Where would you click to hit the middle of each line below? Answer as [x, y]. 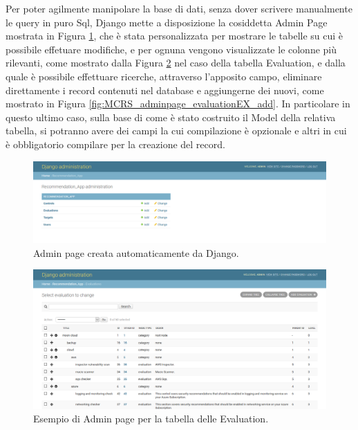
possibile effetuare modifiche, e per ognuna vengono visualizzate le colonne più [171, 49]
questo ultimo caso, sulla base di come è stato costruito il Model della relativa [171, 117]
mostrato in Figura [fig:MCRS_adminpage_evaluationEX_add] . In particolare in [178, 104]
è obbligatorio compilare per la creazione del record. [115, 144]
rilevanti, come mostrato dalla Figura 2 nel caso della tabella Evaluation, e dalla [176, 63]
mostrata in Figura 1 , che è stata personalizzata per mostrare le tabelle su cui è [175, 36]
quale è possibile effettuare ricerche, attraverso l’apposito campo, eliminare [164, 76]
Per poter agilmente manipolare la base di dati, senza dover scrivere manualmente [179, 8]
